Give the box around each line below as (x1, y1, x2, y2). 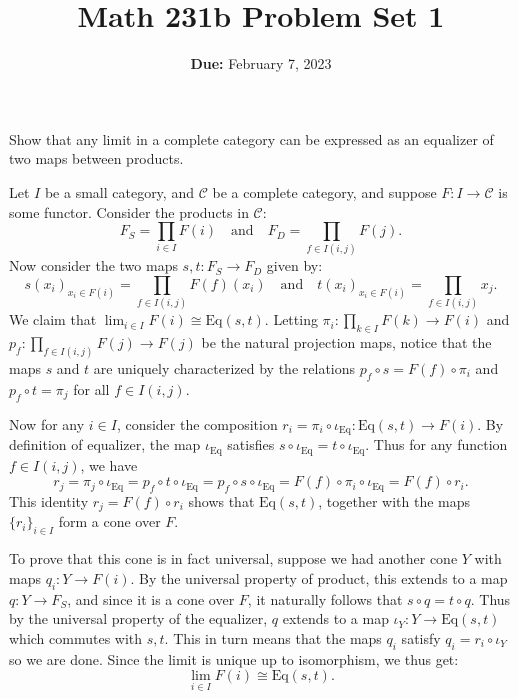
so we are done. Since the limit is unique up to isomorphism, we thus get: (9, 648, 459, 669)
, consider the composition (116, 413, 278, 434)
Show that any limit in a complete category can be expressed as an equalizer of (9, 128, 494, 149)
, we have (80, 454, 138, 475)
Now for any (9, 413, 85, 434)
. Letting (264, 309, 318, 330)
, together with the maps (318, 490, 471, 511)
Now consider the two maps (9, 255, 178, 276)
